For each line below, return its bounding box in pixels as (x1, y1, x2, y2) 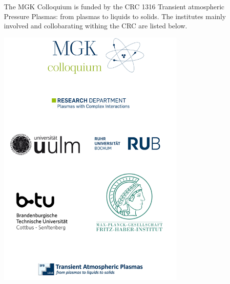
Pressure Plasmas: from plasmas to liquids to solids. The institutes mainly (4, 11, 226, 21)
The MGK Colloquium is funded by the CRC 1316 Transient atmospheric (4, 1, 225, 11)
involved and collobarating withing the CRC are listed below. (4, 21, 188, 31)
